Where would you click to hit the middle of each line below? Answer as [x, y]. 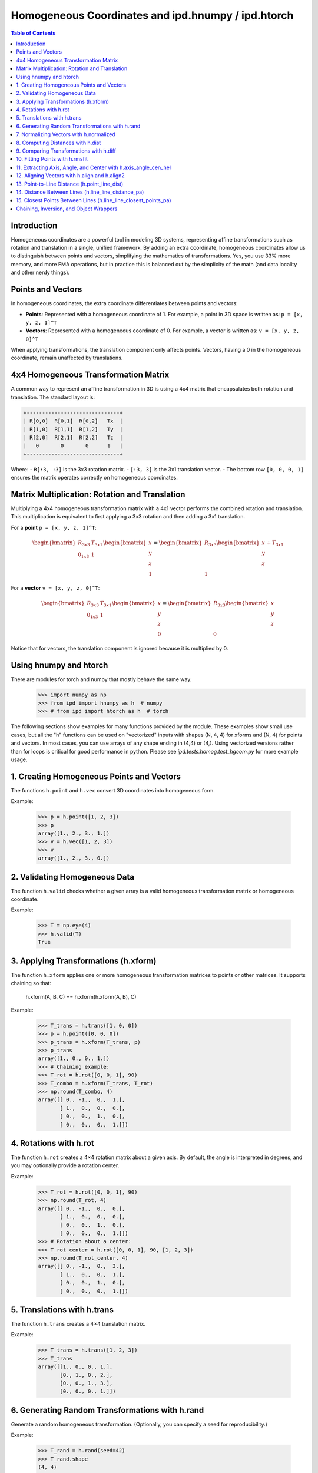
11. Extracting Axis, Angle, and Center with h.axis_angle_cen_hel [93, 167]
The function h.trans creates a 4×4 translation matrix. [78, 1324]
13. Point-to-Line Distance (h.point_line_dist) [70, 184]
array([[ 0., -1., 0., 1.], [82, 1100]
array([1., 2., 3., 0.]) [74, 858]
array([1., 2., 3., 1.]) [74, 833]
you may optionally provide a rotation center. [65, 1165]
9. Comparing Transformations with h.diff [66, 151]
